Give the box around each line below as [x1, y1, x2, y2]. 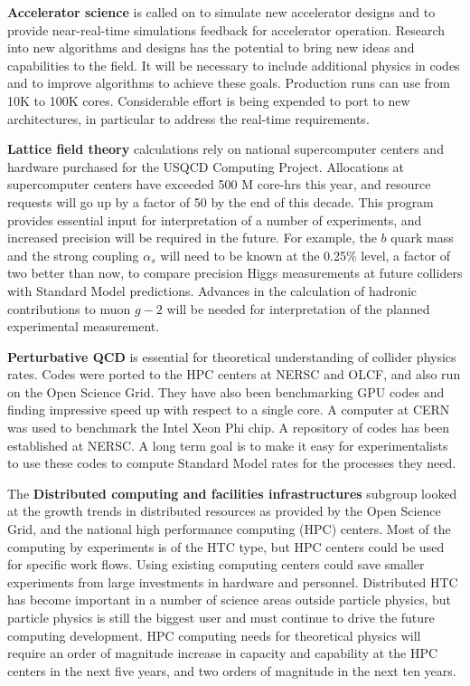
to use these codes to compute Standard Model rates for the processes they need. [7, 453, 456, 472]
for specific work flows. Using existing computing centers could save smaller [7, 555, 425, 574]
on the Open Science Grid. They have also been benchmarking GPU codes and [7, 382, 445, 401]
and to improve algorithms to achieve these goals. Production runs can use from [7, 73, 450, 92]
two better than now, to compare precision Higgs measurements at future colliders [7, 263, 463, 282]
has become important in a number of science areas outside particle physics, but [7, 590, 451, 609]
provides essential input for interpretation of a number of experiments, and [7, 210, 422, 229]
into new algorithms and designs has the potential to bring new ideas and [7, 38, 415, 57]
